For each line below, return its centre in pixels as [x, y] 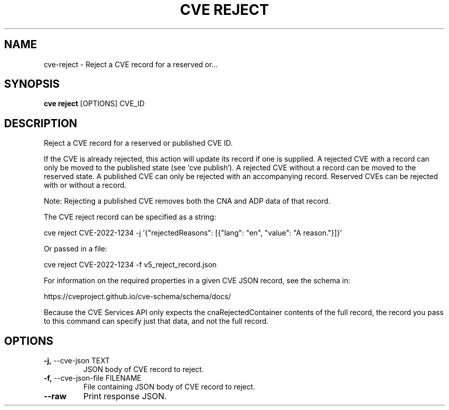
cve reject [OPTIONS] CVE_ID [94, 104]
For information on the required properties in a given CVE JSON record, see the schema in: [197, 281]
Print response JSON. [125, 396]
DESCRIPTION [41, 123]
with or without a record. [85, 185]
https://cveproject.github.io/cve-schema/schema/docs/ [137, 297]
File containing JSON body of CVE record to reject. [169, 387]
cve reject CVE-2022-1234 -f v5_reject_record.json [130, 265]
